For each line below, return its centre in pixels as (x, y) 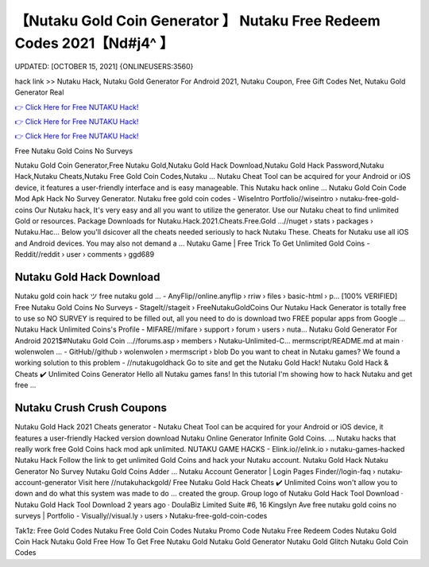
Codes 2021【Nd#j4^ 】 (94, 43)
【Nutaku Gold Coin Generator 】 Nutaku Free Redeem (197, 21)
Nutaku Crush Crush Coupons (91, 408)
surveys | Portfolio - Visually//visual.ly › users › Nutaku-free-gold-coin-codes (141, 516)
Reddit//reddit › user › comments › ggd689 (85, 254)
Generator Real (39, 92)
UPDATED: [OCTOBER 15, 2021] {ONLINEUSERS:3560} (104, 67)
